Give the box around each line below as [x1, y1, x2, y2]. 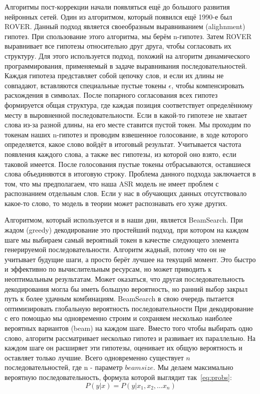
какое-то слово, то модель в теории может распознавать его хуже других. [5, 198, 228, 208]
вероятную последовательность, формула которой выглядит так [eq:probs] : [5, 371, 232, 382]
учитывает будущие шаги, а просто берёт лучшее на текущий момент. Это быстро [5, 254, 256, 264]
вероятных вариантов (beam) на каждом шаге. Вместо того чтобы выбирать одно [5, 323, 253, 333]
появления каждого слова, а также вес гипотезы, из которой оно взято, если [5, 148, 236, 159]
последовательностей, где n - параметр [5, 362, 123, 372]
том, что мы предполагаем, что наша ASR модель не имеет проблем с [5, 178, 219, 188]
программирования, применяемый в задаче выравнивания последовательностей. [5, 60, 247, 71]
